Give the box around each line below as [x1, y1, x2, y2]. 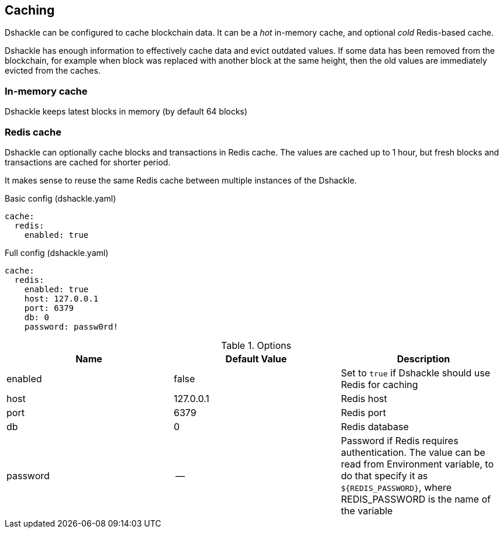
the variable [340, 504, 393, 517]
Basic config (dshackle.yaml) [5, 193, 116, 203]
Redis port [340, 406, 386, 418]
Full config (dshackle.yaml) [5, 247, 109, 258]
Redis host [340, 392, 387, 404]
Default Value [225, 352, 287, 365]
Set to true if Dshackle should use [340, 366, 491, 379]
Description [397, 352, 450, 365]
